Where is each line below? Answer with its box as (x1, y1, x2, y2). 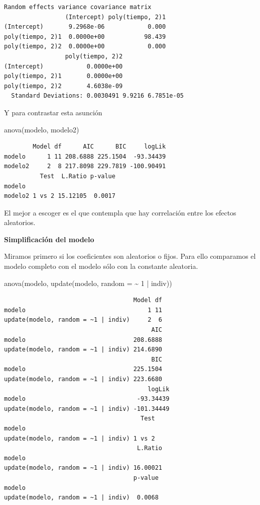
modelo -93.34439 (4, 395, 170, 403)
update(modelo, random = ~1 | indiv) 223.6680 (4, 376, 162, 383)
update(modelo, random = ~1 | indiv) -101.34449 (4, 405, 170, 412)
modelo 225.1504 (4, 366, 162, 373)
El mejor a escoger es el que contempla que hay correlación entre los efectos (4, 207, 236, 218)
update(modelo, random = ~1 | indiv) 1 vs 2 (4, 435, 155, 442)
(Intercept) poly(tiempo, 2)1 (65, 13, 166, 21)
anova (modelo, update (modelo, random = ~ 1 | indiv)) (4, 277, 172, 288)
